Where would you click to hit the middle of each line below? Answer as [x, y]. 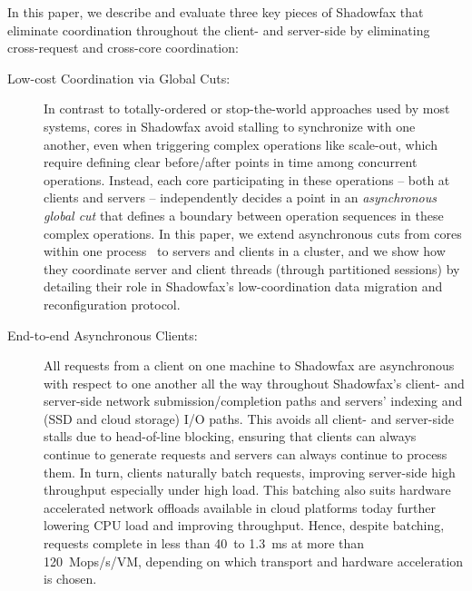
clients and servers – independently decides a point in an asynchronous [240, 197]
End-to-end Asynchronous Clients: [103, 335]
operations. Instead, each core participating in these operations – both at [247, 179]
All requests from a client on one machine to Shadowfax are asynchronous [249, 365]
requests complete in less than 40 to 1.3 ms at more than [204, 543]
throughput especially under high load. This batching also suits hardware [247, 490]
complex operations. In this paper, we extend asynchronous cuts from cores [253, 233]
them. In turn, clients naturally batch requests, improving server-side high [250, 472]
